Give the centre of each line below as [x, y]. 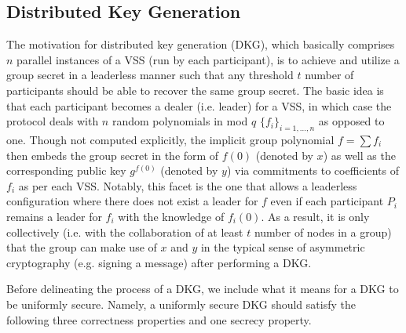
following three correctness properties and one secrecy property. [159, 319]
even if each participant [327, 201]
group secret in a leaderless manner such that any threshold [150, 75]
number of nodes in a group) [323, 232]
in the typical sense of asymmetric [283, 247]
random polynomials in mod [180, 121]
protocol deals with [53, 121]
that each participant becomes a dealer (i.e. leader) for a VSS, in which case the [199, 105]
